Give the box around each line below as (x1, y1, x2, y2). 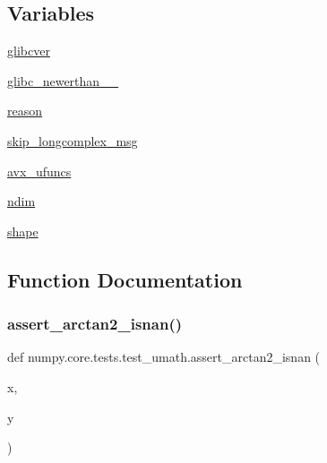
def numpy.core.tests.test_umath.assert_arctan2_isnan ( (7, 347, 321, 366)
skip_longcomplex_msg (7, 131, 138, 150)
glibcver (7, 41, 50, 60)
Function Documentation (7, 265, 243, 293)
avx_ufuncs (7, 161, 72, 180)
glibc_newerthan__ (7, 71, 119, 90)
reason (7, 101, 43, 120)
